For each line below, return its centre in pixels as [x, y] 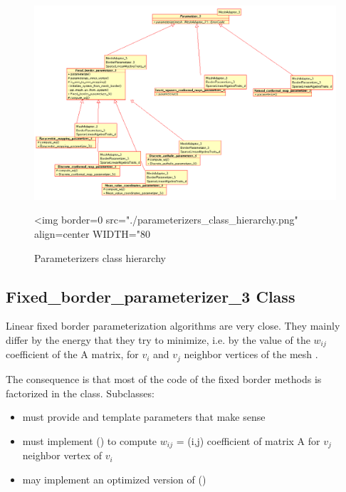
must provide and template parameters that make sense [144, 417]
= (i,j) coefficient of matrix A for [248, 440]
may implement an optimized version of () [114, 479]
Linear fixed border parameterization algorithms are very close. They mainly [173, 326]
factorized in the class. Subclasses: [80, 393]
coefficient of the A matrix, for [72, 354]
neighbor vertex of [62, 455]
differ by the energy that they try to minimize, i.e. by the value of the [158, 340]
